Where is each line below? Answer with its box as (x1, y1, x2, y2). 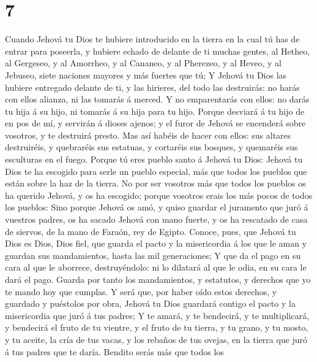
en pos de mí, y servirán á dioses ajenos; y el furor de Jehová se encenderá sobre (5, 117, 306, 129)
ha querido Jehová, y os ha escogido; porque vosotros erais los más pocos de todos (5, 188, 313, 201)
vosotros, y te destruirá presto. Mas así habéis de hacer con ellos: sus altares (5, 128, 291, 141)
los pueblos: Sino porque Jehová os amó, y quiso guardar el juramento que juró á (5, 201, 308, 214)
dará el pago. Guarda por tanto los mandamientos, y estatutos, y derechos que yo (5, 273, 311, 285)
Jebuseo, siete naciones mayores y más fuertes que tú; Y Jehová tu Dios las (5, 68, 287, 81)
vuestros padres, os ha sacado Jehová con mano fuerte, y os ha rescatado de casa (5, 213, 308, 226)
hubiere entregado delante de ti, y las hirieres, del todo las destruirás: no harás (5, 80, 300, 93)
